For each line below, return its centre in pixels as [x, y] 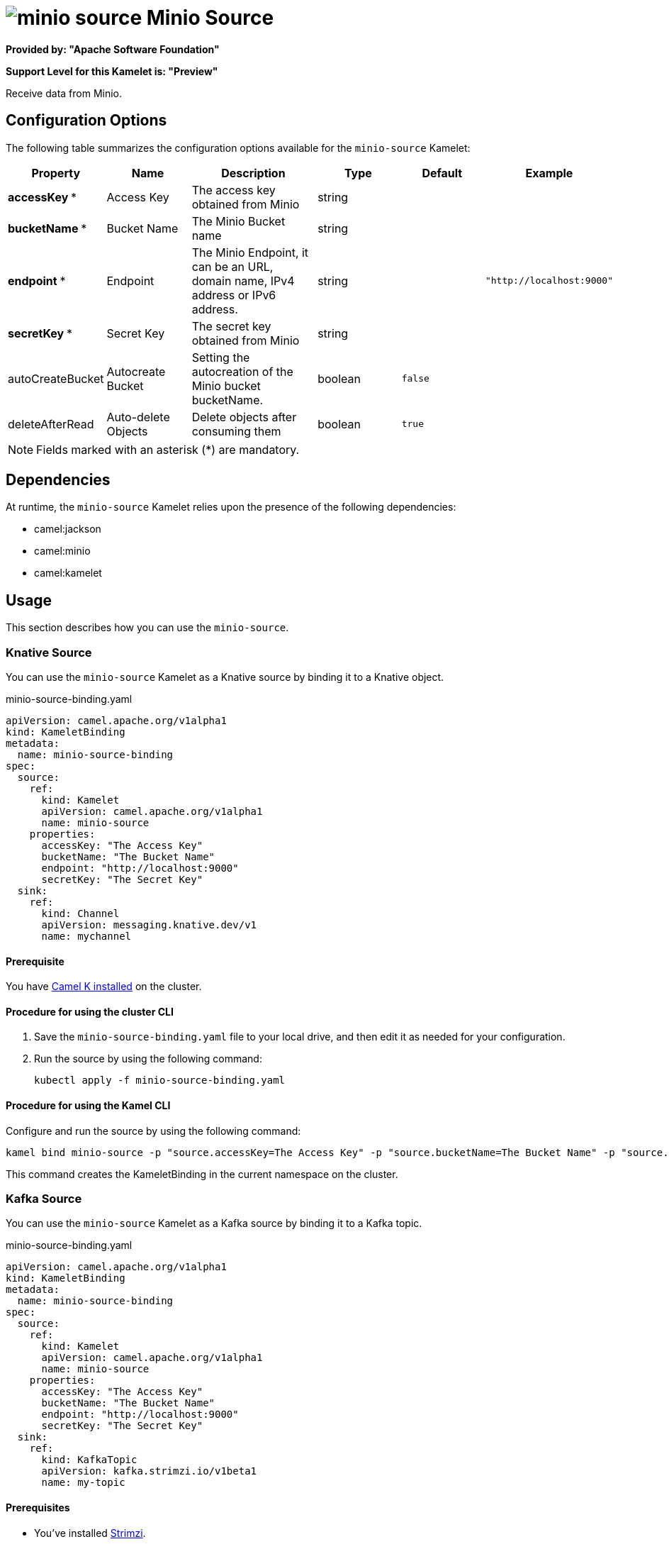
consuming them [236, 431]
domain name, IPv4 [243, 281]
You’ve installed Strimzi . [90, 1533]
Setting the [221, 357]
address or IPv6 [234, 295]
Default [442, 173]
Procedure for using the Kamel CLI [88, 1106]
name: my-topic [83, 1483]
